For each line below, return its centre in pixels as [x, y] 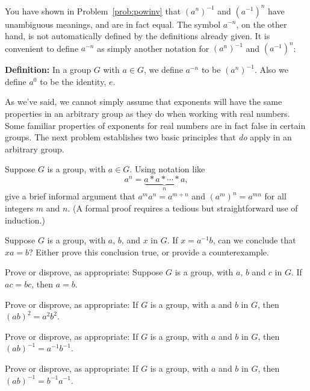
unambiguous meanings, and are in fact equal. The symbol [113, 24]
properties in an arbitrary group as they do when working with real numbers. [147, 113]
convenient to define [42, 48]
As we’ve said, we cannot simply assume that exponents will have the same [144, 102]
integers [19, 208]
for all [275, 196]
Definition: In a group [48, 70]
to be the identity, [73, 81]
